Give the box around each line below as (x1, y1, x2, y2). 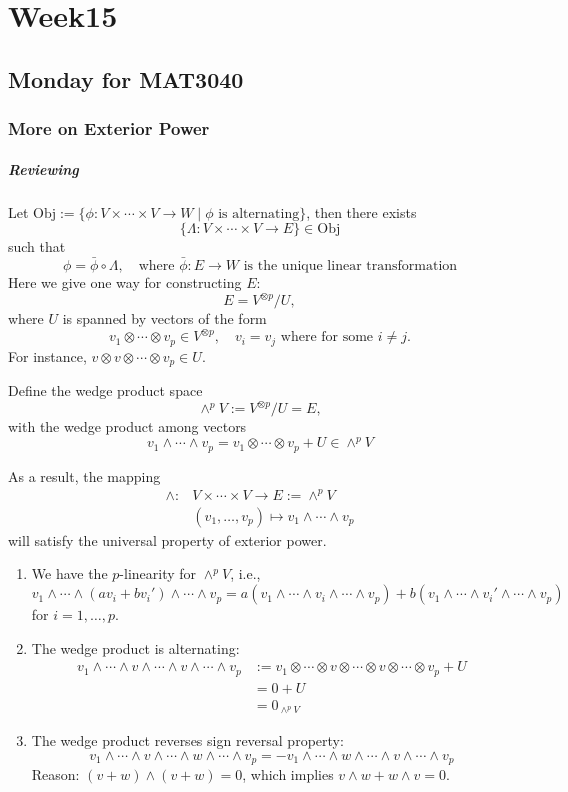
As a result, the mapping (8, 465, 161, 486)
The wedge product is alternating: (31, 637, 240, 658)
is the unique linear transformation (243, 258, 458, 273)
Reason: (31, 764, 80, 785)
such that (8, 236, 66, 257)
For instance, (8, 345, 87, 366)
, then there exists (306, 201, 417, 222)
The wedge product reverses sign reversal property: (31, 730, 344, 751)
